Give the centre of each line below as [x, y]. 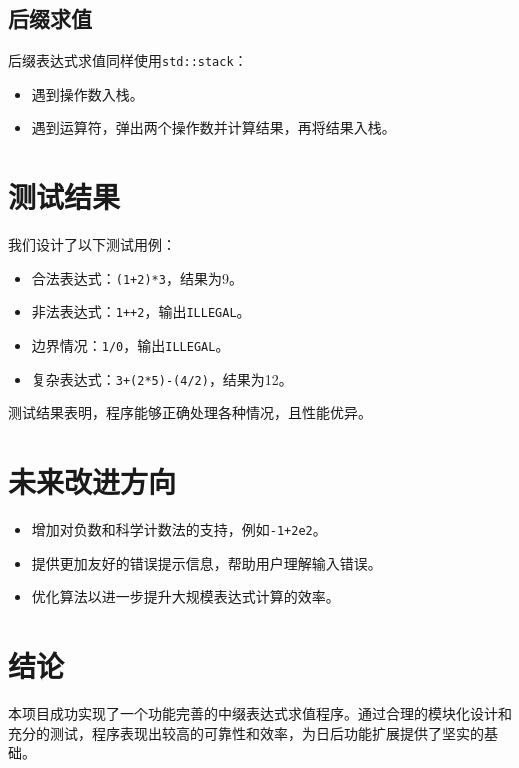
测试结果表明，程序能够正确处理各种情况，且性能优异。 [190, 412]
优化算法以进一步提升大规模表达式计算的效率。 [185, 596]
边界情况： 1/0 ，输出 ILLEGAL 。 [130, 345]
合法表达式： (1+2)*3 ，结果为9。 [137, 277]
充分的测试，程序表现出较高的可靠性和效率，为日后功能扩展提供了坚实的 [246, 732]
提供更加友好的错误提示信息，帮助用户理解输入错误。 [206, 562]
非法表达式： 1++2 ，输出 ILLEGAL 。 [141, 311]
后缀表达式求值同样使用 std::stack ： [128, 60]
